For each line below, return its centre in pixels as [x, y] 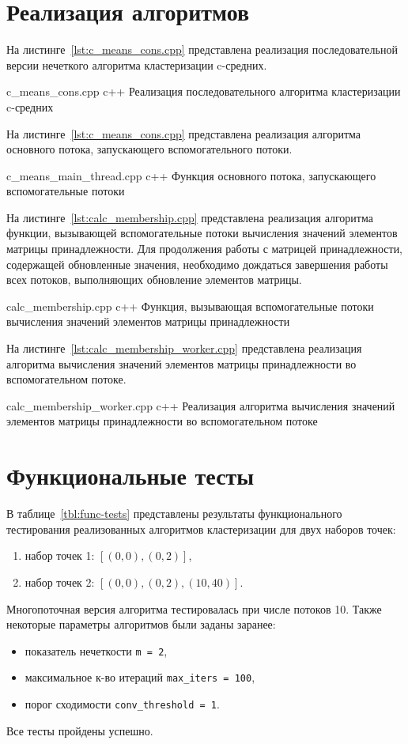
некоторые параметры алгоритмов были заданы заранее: [141, 624]
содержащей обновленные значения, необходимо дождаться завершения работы [197, 264]
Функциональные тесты [130, 476]
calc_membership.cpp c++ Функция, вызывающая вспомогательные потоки [190, 306]
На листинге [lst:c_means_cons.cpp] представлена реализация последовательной [202, 49]
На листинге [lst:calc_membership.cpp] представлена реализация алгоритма [190, 217]
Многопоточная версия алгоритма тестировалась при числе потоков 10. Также [194, 608]
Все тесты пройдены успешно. [80, 730]
